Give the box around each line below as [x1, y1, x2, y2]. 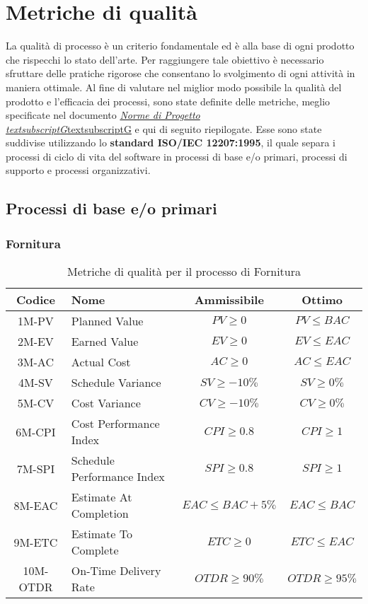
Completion [71, 505, 129, 522]
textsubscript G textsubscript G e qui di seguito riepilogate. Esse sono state [6, 121, 322, 136]
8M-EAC [13, 496, 58, 513]
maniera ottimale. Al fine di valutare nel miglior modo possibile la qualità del [6, 79, 342, 94]
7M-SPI [16, 460, 55, 477]
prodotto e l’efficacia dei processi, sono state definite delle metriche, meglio [6, 93, 330, 108]
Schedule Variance [71, 374, 161, 391]
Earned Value [71, 333, 139, 350]
